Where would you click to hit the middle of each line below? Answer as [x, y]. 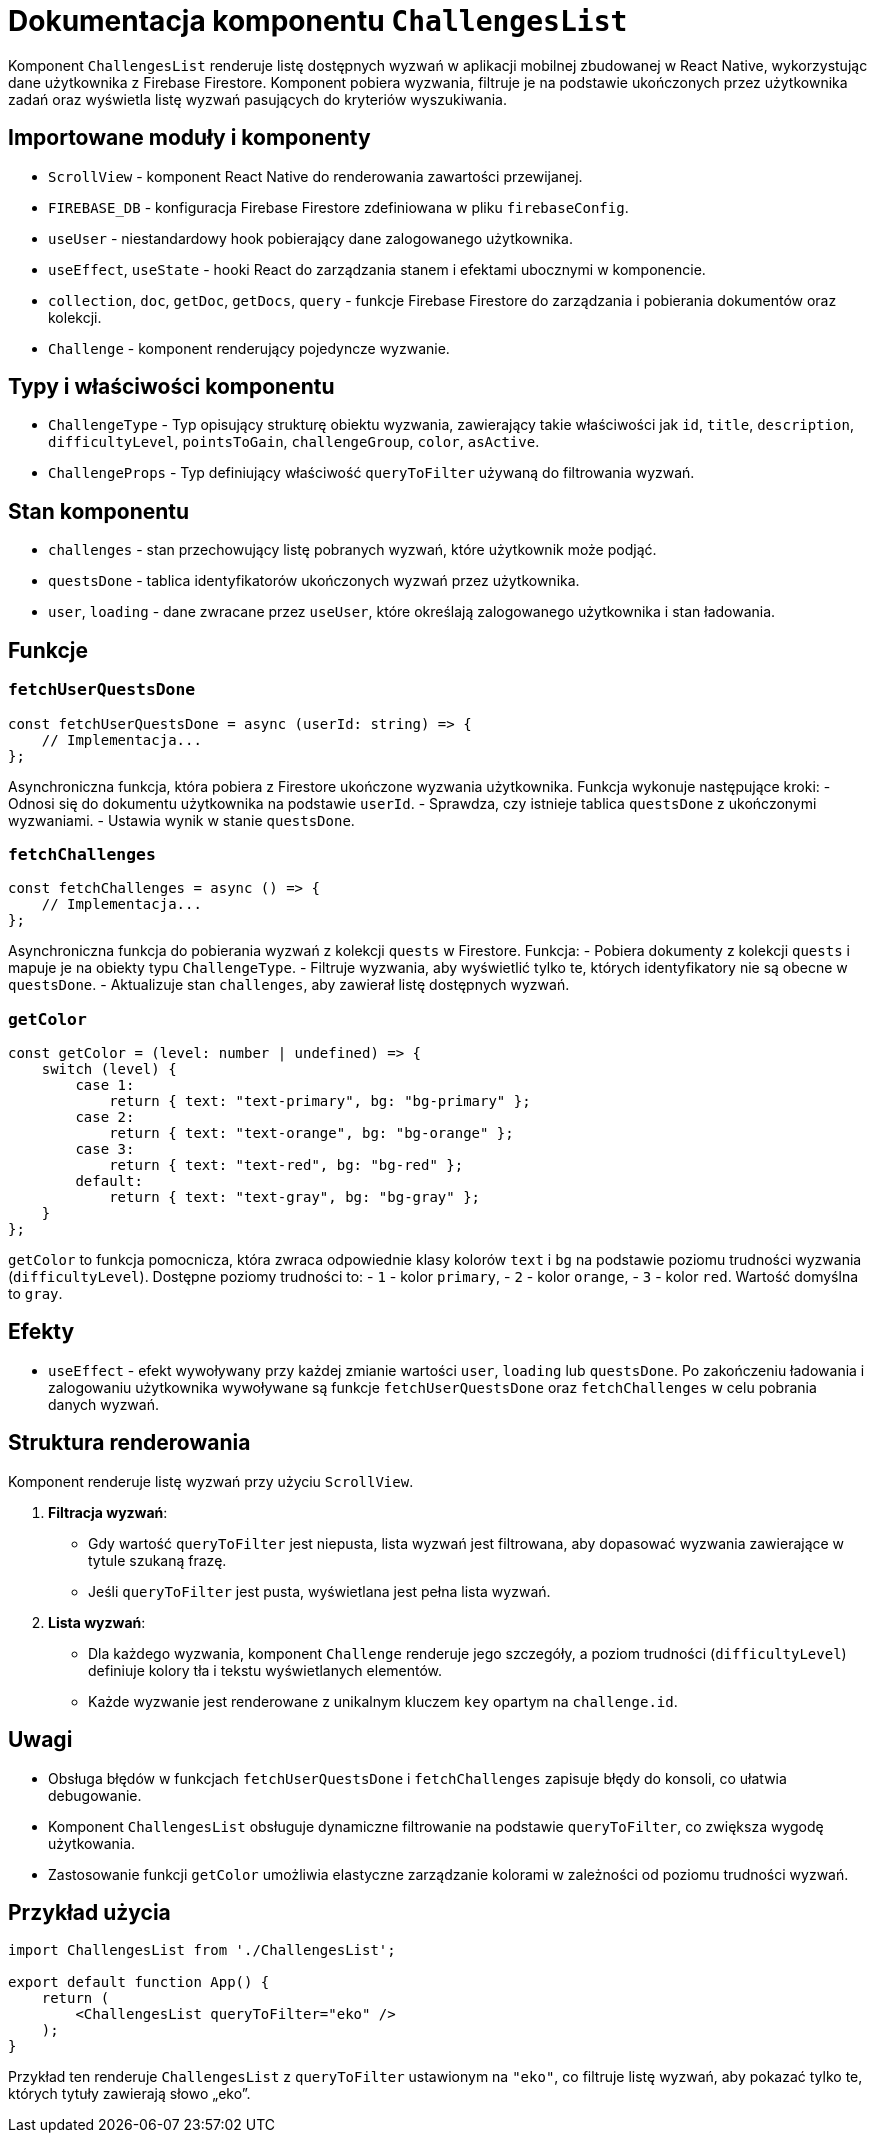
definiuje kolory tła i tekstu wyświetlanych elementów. [265, 1670]
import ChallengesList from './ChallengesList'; [202, 1950]
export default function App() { [139, 1982]
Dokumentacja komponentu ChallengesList [318, 21]
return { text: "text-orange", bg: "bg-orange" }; [311, 1133]
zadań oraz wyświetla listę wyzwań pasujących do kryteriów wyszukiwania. [258, 99]
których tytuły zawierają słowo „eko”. [129, 2094]
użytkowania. [92, 1843]
